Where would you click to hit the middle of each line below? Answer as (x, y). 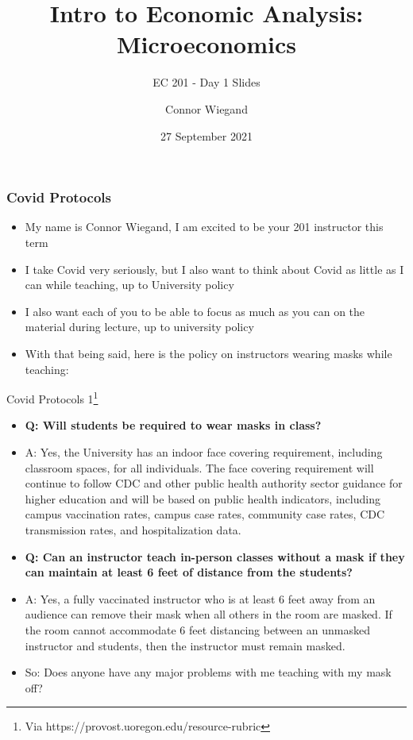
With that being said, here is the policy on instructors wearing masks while (208, 353)
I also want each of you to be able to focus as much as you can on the (195, 311)
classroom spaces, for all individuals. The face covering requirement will (199, 467)
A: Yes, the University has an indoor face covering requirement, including (204, 451)
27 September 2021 (206, 135)
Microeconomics (206, 44)
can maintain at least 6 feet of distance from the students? (189, 572)
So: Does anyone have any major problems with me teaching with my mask (208, 672)
